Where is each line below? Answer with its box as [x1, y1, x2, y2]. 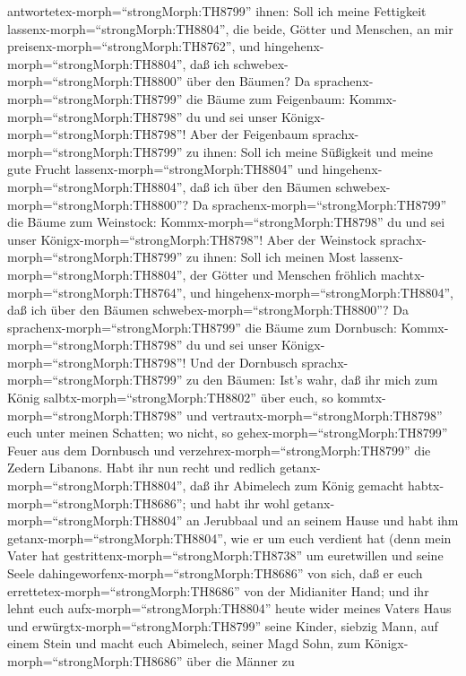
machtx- [380, 264, 426, 283]
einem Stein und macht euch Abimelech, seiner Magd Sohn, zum [7, 634, 361, 653]
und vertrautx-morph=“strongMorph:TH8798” [186, 405, 443, 424]
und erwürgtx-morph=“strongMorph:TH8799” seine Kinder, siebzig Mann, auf [7, 616, 438, 635]
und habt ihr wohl [190, 493, 289, 512]
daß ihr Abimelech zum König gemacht [190, 476, 404, 495]
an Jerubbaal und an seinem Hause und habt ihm [186, 511, 459, 530]
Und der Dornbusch [190, 352, 298, 371]
